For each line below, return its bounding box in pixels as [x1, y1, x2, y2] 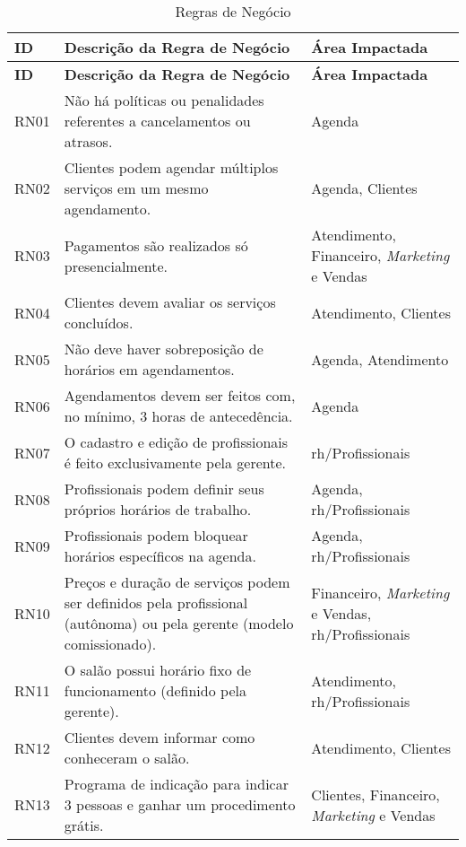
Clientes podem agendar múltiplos [64, 157, 279, 178]
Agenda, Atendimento [311, 348, 449, 370]
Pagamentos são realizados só [64, 234, 248, 256]
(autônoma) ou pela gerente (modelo [64, 613, 294, 633]
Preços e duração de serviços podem [64, 572, 290, 592]
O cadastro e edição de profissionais [64, 432, 289, 452]
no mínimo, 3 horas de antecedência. [64, 406, 293, 426]
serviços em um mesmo [64, 178, 209, 198]
